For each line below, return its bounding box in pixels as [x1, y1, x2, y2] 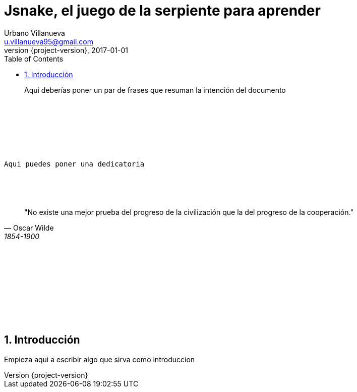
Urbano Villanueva [4, 28, 65, 37]
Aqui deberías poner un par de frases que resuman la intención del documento [24, 85, 286, 94]
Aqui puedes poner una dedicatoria [4, 159, 145, 168]
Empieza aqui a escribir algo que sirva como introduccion [4, 355, 195, 364]
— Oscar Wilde [4, 223, 54, 232]
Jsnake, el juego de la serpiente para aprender [4, 2, 321, 19]
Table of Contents [4, 54, 64, 63]
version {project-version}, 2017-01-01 [4, 45, 129, 54]
